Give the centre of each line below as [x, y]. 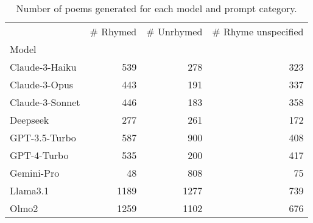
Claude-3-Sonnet [45, 102]
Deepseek [30, 120]
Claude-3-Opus [42, 84]
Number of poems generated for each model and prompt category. [156, 8]
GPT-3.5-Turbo [43, 137]
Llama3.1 [30, 190]
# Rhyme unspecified [258, 31]
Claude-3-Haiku [43, 67]
